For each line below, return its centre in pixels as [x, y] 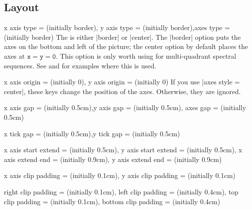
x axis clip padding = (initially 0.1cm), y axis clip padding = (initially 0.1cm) [120, 175]
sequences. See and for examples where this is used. [80, 65]
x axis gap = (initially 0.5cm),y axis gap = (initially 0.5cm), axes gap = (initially [125, 107]
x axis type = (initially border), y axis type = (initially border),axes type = [117, 27]
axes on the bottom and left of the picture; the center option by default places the [126, 46]
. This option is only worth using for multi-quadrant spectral [146, 56]
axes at [15, 56]
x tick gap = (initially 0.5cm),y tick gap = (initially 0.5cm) [92, 133]
